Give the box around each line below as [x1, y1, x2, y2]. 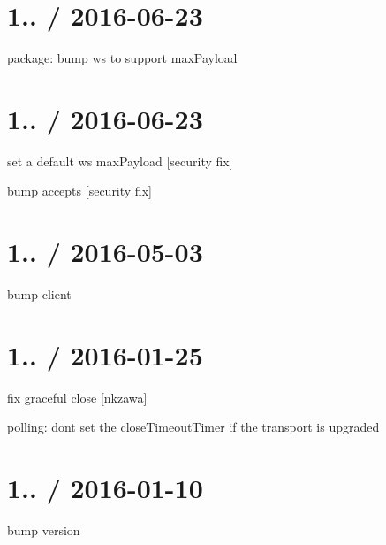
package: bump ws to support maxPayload [7, 49, 238, 67]
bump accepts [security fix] [7, 181, 152, 200]
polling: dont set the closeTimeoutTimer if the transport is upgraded [7, 418, 380, 436]
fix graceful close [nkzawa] [7, 388, 148, 406]
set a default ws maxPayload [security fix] [7, 151, 233, 170]
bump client [7, 285, 72, 303]
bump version [7, 521, 80, 540]
